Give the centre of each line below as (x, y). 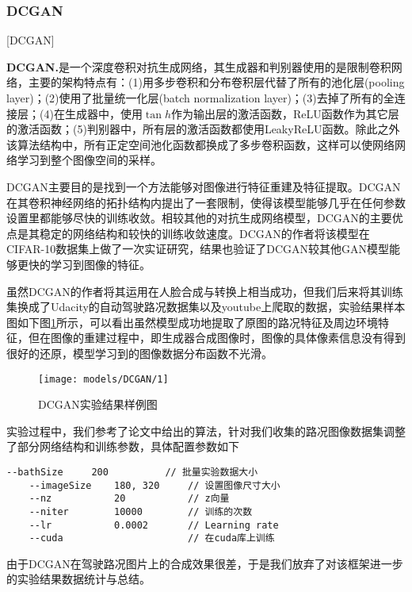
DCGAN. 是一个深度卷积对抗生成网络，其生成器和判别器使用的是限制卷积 (199, 66)
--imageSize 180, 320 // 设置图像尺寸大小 (154, 485)
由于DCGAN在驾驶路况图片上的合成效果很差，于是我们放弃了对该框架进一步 (205, 563)
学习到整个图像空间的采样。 (89, 160)
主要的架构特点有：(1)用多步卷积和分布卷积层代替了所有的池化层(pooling (216, 82)
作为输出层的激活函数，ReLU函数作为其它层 (285, 113)
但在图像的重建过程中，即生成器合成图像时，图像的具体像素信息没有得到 (217, 338)
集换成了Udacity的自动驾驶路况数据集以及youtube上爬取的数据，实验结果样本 (206, 307)
